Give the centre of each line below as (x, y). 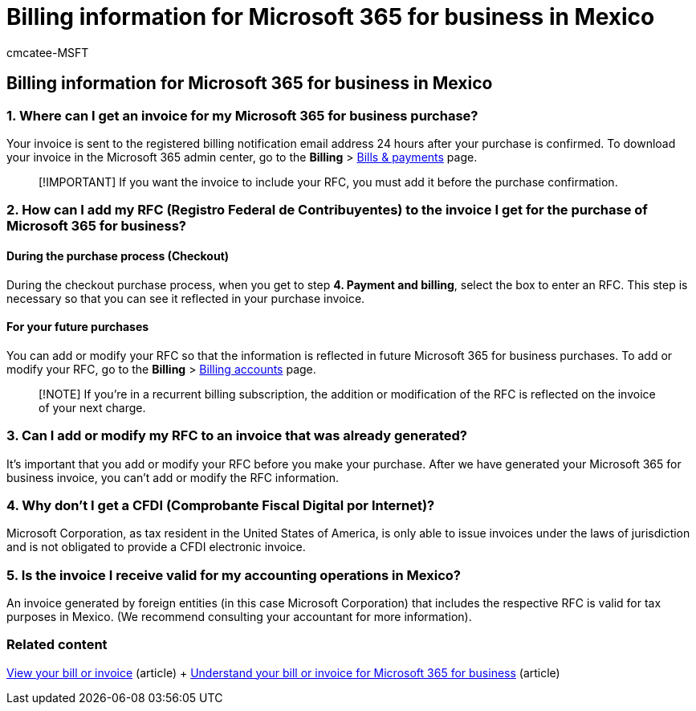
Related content (57, 645)
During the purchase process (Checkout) (118, 255)
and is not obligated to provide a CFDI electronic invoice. (156, 547)
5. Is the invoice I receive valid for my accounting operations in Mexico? (234, 575)
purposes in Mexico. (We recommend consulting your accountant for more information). (239, 617)
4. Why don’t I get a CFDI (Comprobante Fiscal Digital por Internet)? (221, 505)
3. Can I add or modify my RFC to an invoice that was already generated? (237, 436)
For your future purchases (78, 327)
